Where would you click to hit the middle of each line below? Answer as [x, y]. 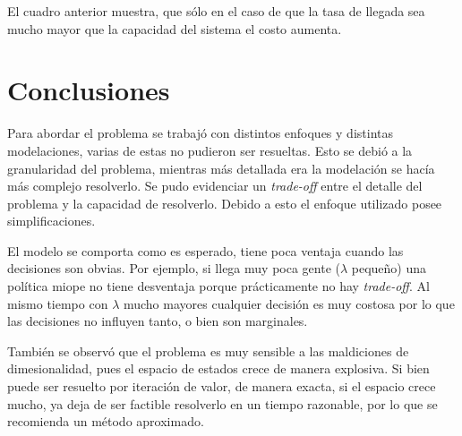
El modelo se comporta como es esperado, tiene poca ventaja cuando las [205, 250]
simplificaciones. [51, 221]
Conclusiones [89, 90]
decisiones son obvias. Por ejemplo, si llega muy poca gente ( [174, 268]
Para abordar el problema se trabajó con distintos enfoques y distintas [200, 133]
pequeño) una [389, 268]
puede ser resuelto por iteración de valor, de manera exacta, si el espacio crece [222, 386]
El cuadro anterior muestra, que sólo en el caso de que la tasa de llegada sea [216, 11]
